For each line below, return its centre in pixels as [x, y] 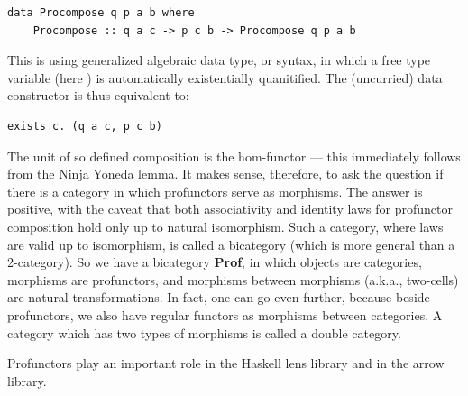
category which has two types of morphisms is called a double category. [204, 332]
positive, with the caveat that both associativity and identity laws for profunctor [230, 209]
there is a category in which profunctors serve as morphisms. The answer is [215, 191]
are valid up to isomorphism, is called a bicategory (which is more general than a [231, 244]
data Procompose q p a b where [101, 13]
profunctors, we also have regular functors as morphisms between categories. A [225, 314]
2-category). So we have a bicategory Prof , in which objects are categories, [215, 262]
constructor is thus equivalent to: [98, 95]
